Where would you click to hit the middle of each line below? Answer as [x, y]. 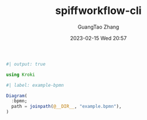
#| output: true [26, 64]
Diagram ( [17, 96]
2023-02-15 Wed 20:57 [98, 38]
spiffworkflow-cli [98, 11]
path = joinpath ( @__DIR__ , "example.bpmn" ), [66, 107]
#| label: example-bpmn [35, 85]
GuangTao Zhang [98, 27]
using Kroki [20, 75]
